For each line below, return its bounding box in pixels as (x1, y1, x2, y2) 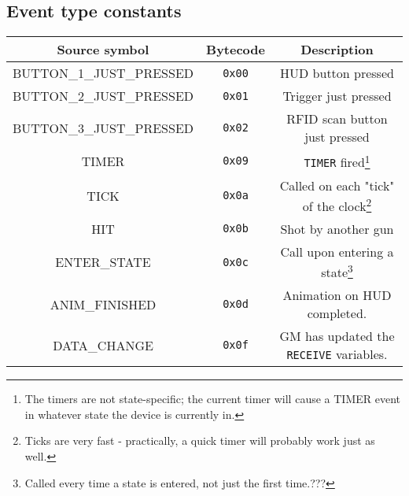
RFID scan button (286, 109, 388, 128)
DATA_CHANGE (53, 335, 153, 354)
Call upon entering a (280, 242, 394, 261)
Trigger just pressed (282, 87, 392, 105)
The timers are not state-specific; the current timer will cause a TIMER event (24, 391, 400, 407)
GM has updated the (279, 327, 395, 346)
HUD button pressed (280, 64, 394, 83)
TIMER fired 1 (304, 150, 370, 172)
